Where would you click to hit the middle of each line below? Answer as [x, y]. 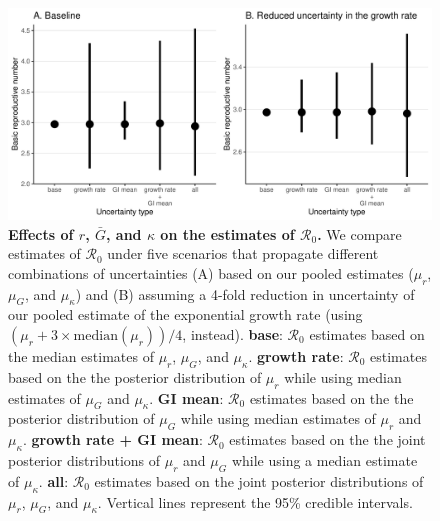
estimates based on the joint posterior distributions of [259, 480]
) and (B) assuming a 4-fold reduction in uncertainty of [245, 293]
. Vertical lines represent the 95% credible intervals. [255, 501]
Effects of [41, 233]
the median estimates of [81, 355]
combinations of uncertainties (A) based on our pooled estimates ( [211, 272]
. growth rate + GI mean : [112, 439]
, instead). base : [232, 333]
